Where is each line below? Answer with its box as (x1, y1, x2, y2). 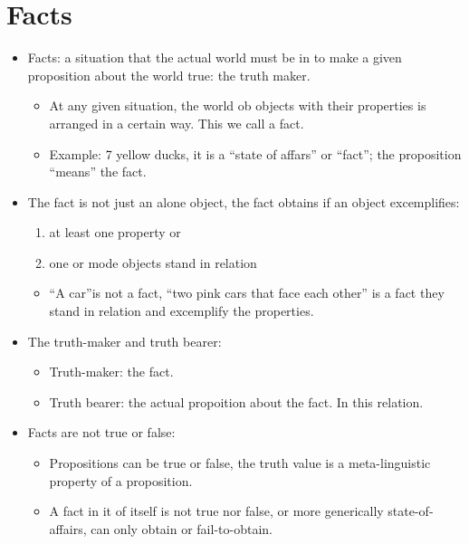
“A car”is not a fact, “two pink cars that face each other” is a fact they (49, 283, 445, 302)
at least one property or (49, 223, 181, 242)
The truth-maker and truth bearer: (27, 331, 222, 350)
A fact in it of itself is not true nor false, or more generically (49, 501, 384, 520)
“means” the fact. (49, 162, 147, 181)
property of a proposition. (49, 471, 193, 490)
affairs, (49, 519, 87, 538)
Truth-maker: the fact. (49, 362, 174, 381)
